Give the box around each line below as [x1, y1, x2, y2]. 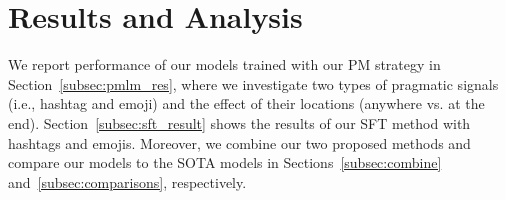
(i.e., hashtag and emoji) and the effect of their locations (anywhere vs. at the [8, 93, 485, 114]
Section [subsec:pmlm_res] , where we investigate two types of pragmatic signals [8, 73, 499, 94]
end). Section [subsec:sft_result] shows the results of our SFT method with [8, 112, 471, 133]
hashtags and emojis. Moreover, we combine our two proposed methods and [8, 132, 471, 153]
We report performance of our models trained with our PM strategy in [8, 54, 441, 75]
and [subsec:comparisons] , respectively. [8, 171, 247, 192]
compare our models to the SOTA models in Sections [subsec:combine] [8, 152, 442, 173]
